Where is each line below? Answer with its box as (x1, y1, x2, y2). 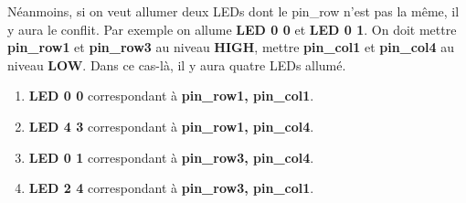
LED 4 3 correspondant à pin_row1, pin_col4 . (28, 116, 314, 135)
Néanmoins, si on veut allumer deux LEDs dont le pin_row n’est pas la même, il (7, 2, 460, 20)
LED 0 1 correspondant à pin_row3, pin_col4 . (28, 147, 314, 166)
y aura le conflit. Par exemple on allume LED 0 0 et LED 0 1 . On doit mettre (7, 19, 457, 38)
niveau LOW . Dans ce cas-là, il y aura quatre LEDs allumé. (7, 55, 346, 74)
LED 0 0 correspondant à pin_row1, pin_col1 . (28, 86, 314, 105)
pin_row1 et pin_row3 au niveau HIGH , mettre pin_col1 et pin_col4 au (7, 37, 454, 57)
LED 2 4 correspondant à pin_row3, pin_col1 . (28, 178, 314, 198)
